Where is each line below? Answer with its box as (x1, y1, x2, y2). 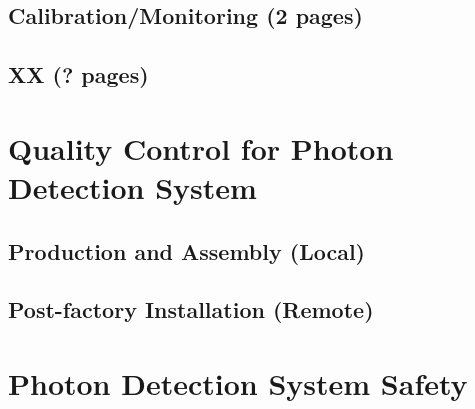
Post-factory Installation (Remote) (8, 294, 374, 325)
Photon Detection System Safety (8, 362, 468, 403)
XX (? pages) (8, 59, 149, 90)
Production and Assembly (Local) (8, 235, 365, 266)
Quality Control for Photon (8, 127, 394, 168)
